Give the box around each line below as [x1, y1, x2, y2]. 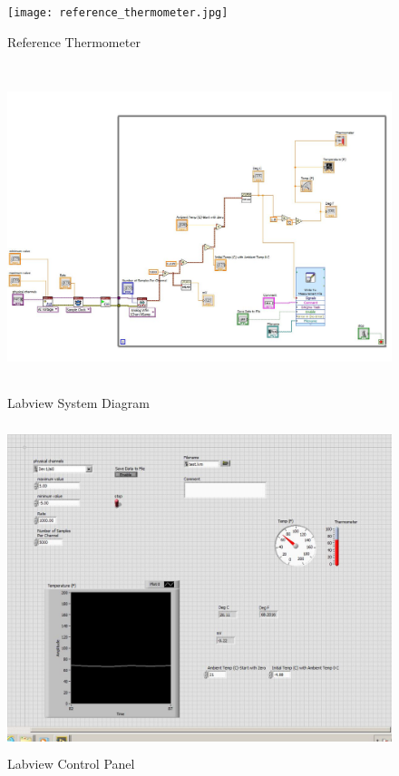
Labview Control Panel [7, 754, 135, 773]
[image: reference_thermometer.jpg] [7, 6, 229, 19]
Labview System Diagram [7, 393, 150, 412]
